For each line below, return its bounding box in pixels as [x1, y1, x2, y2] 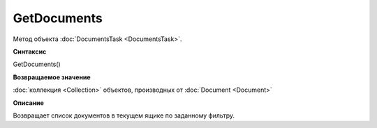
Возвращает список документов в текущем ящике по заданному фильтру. [13, 111, 235, 120]
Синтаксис [13, 47, 47, 56]
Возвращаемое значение [13, 73, 91, 81]
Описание [13, 98, 45, 107]
